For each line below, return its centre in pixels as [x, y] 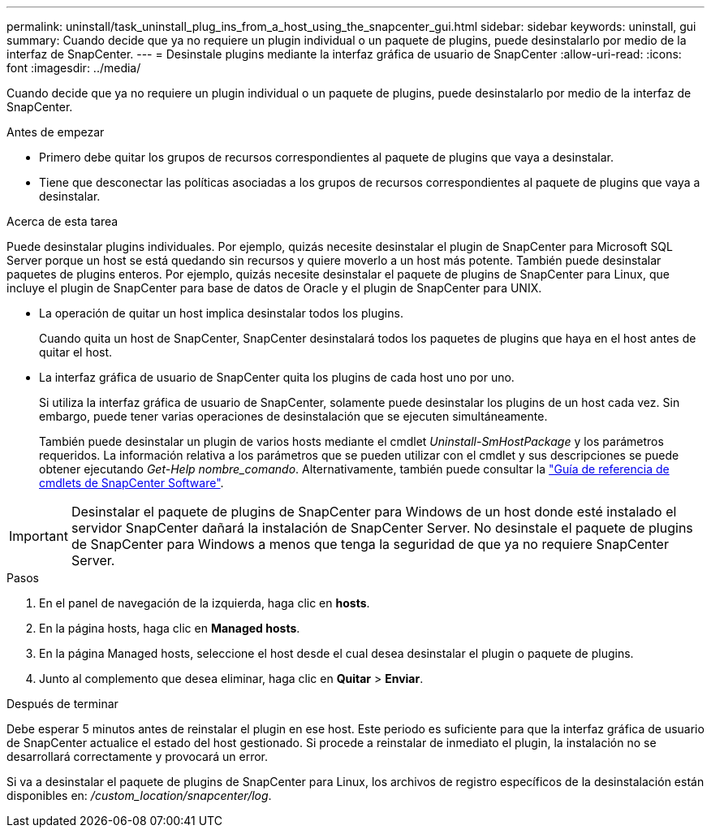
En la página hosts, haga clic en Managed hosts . [170, 628]
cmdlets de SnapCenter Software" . [131, 483]
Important [39, 536]
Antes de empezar [56, 132]
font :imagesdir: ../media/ [74, 68]
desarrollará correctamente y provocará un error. [138, 756]
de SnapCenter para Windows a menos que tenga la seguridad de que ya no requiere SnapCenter [370, 544]
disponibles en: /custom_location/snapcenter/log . [139, 795]
